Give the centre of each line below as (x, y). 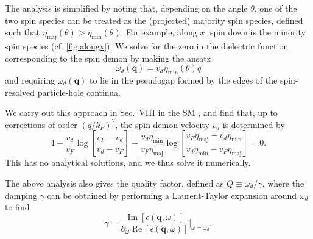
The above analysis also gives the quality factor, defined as (114, 183)
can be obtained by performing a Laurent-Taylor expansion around (172, 195)
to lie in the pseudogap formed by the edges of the (184, 80)
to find (17, 207)
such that (23, 32)
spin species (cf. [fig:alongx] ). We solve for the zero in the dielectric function (147, 45)
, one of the (276, 8)
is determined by (254, 124)
